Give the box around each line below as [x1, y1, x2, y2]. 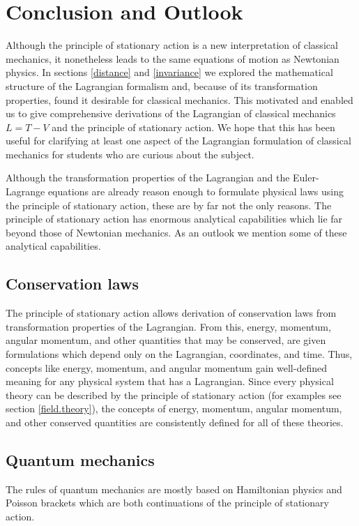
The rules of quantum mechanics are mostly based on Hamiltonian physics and [6, 481, 342, 496]
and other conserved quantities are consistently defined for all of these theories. [6, 414, 344, 429]
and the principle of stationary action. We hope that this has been [52, 119, 335, 134]
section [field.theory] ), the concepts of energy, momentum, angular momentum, [6, 401, 342, 416]
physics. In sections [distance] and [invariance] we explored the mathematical [6, 65, 333, 80]
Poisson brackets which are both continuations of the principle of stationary [6, 495, 329, 510]
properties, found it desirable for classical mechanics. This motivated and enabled [6, 92, 353, 107]
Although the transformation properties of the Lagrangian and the [6, 170, 290, 185]
